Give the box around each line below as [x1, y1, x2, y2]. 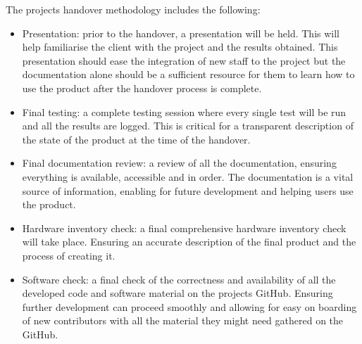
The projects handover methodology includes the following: [6, 2, 261, 16]
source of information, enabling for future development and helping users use [22, 183, 354, 198]
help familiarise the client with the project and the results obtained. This [22, 39, 338, 54]
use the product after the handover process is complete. [22, 80, 262, 95]
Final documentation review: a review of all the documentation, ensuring [22, 155, 337, 170]
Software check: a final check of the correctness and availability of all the [22, 272, 336, 286]
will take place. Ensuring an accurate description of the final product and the [22, 234, 356, 249]
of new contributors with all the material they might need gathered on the [22, 313, 344, 328]
